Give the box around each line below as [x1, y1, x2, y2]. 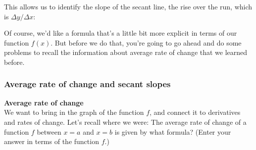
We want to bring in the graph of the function [4, 107, 144, 117]
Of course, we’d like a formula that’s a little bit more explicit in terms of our [4, 28, 237, 38]
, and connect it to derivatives [150, 107, 241, 117]
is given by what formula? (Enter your [114, 126, 231, 137]
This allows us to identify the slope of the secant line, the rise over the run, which [4, 1, 253, 11]
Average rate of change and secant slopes [4, 78, 171, 90]
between [37, 126, 61, 137]
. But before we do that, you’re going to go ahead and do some [51, 37, 242, 48]
